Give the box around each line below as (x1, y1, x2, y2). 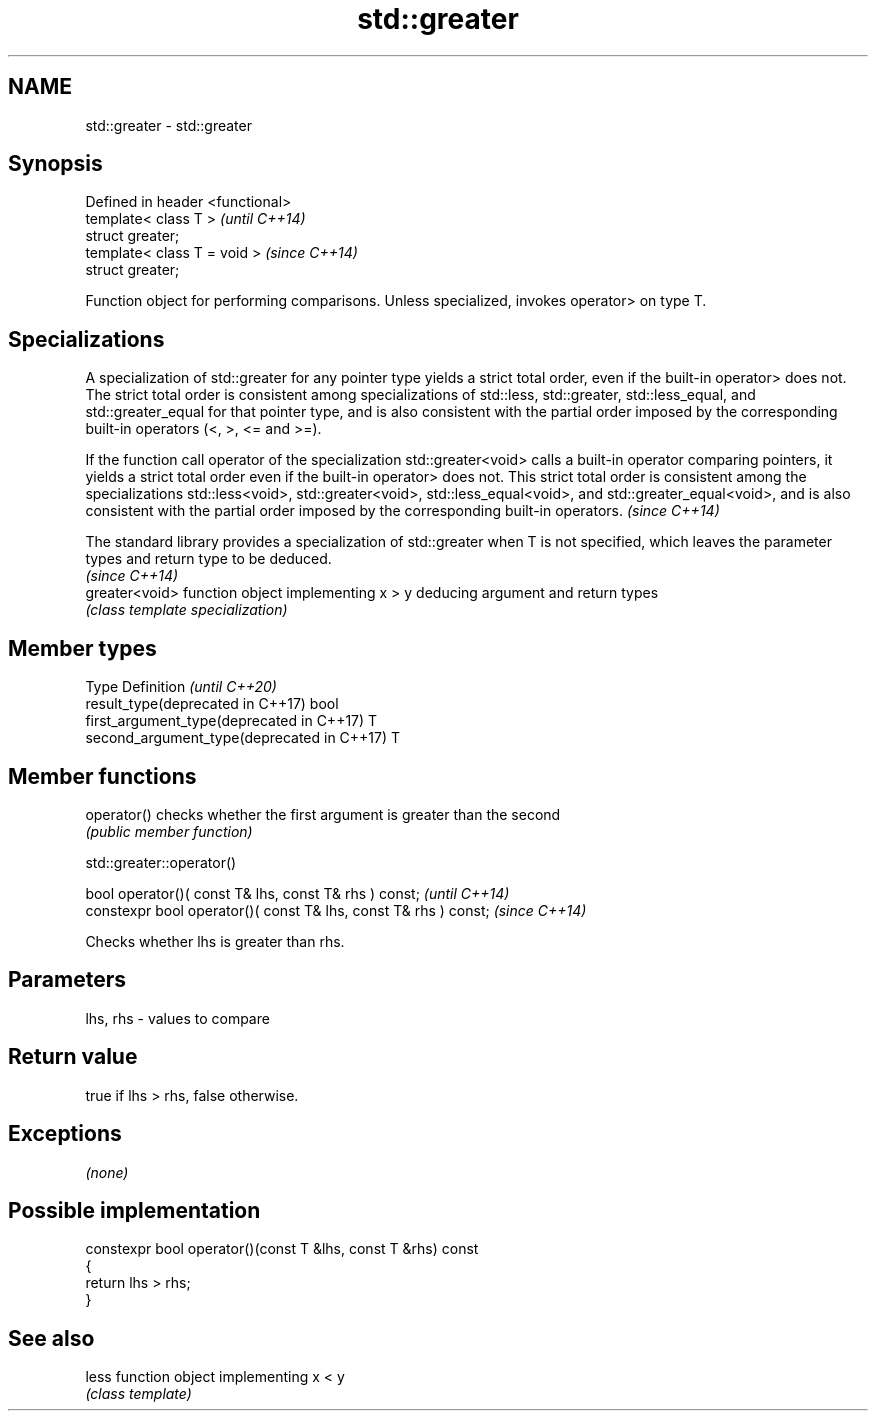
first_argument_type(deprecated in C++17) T (85, 712, 378, 730)
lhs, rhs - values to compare (85, 1009, 270, 1027)
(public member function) (85, 822, 253, 840)
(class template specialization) (85, 601, 288, 619)
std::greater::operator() (85, 853, 237, 871)
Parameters (8, 967, 126, 993)
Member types (8, 635, 157, 661)
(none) (85, 1163, 129, 1181)
